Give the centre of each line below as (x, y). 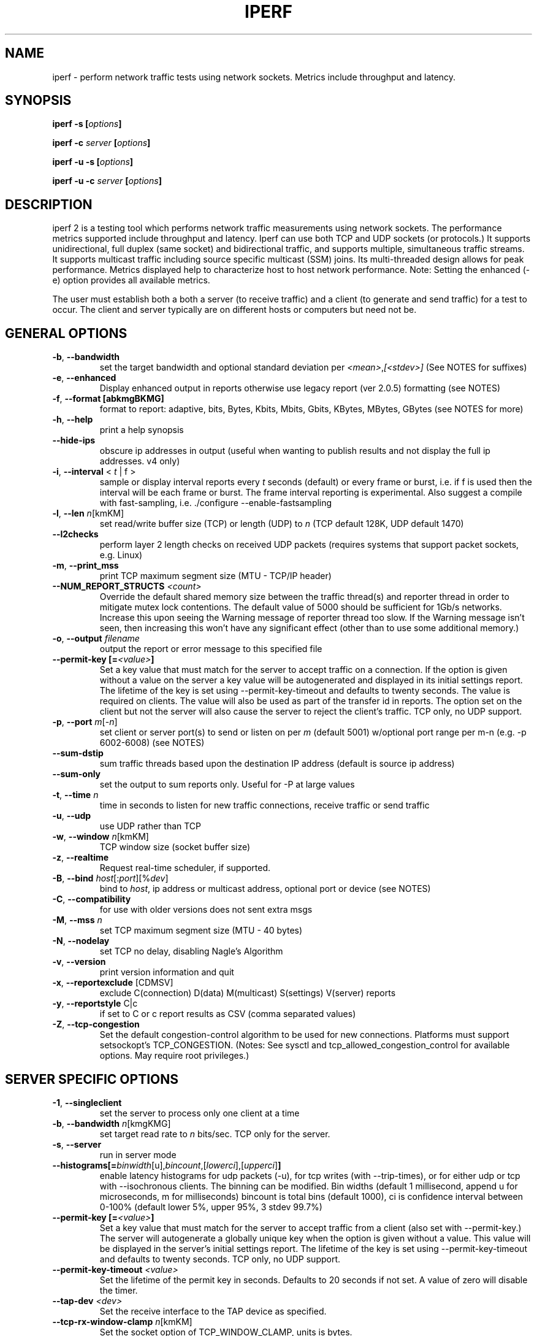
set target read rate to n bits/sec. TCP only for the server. (215, 1134)
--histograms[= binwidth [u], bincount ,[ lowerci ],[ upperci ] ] (167, 1165)
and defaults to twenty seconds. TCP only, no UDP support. (220, 1259)
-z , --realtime (81, 858)
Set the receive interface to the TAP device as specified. (213, 1311)
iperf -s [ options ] (87, 124)
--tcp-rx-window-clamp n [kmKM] (122, 1321)
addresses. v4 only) (140, 461)
